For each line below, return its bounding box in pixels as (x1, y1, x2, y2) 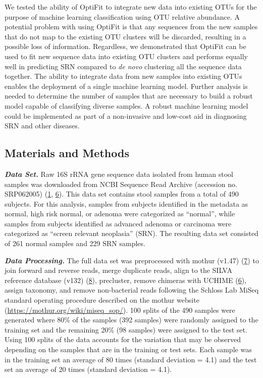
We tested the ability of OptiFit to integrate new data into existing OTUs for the (5, 2, 257, 12)
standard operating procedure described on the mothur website (5, 295, 199, 305)
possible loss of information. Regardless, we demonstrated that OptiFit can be (5, 41, 246, 52)
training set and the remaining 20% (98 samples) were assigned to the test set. (5, 324, 247, 335)
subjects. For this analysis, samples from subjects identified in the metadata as (5, 198, 248, 209)
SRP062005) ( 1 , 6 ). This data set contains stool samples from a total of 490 (5, 188, 239, 199)
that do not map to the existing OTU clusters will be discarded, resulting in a (5, 31, 246, 41)
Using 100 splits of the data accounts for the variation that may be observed (5, 334, 241, 345)
